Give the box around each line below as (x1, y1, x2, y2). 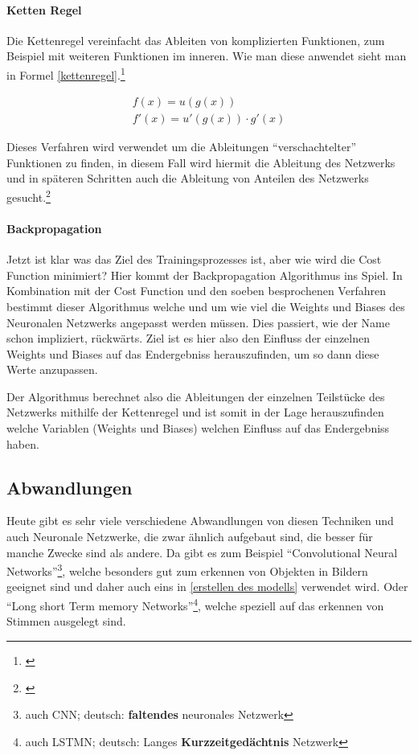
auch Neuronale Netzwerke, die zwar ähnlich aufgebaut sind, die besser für (6, 528, 373, 545)
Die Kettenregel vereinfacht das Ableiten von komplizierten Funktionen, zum (6, 31, 385, 48)
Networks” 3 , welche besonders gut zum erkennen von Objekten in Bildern (6, 560, 368, 579)
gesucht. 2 (6, 187, 51, 205)
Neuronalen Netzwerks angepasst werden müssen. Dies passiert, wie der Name (6, 314, 390, 330)
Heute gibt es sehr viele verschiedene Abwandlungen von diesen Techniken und (6, 512, 394, 529)
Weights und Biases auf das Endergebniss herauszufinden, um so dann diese (6, 345, 379, 362)
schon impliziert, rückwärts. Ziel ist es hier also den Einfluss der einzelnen (6, 330, 371, 347)
